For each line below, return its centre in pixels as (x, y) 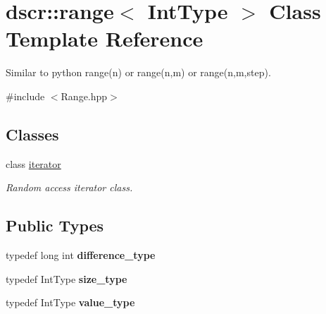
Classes (32, 134)
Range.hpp (84, 96)
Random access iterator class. (69, 187)
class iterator (33, 163)
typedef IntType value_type (70, 302)
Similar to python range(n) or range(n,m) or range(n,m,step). (138, 72)
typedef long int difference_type (81, 255)
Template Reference (105, 38)
